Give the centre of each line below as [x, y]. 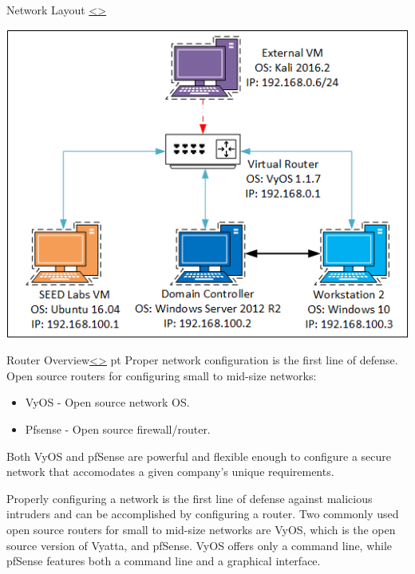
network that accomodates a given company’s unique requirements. [170, 472]
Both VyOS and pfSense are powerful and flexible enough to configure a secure [199, 456]
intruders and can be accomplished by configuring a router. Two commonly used [203, 514]
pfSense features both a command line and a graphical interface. [164, 561]
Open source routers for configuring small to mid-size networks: [162, 375]
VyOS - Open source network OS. [107, 402]
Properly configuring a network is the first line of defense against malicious [190, 498]
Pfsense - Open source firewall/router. [118, 429]
